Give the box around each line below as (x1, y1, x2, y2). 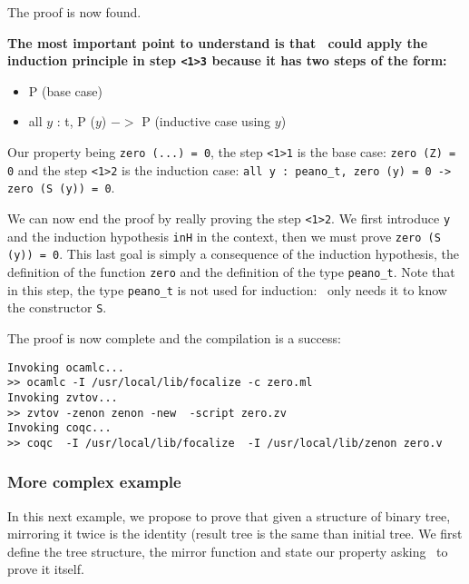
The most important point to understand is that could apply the (7, 33, 428, 52)
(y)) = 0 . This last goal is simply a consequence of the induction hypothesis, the (7, 244, 460, 263)
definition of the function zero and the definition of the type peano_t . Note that (7, 262, 455, 281)
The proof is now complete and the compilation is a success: (7, 328, 341, 347)
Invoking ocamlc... (7, 361, 124, 374)
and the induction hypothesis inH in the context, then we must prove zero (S (7, 226, 441, 245)
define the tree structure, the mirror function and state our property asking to (7, 541, 448, 560)
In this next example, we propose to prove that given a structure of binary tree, (7, 506, 451, 525)
